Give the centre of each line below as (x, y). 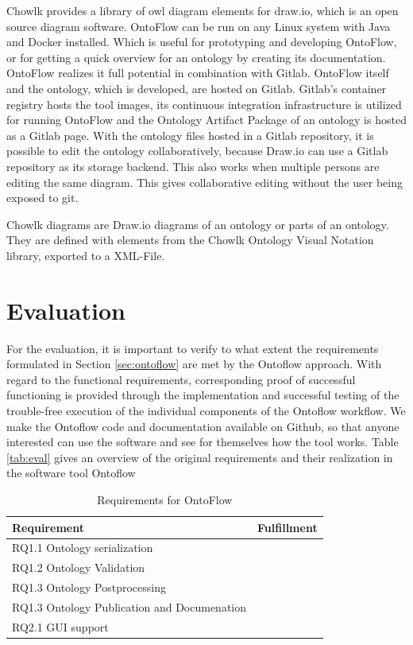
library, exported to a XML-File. (86, 255)
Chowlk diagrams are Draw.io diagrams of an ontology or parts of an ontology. (198, 224)
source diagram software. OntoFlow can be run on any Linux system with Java (199, 26)
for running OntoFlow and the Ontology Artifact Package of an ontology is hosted (206, 120)
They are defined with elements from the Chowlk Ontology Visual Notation (190, 240)
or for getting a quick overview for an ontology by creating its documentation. (196, 57)
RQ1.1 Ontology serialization (83, 548)
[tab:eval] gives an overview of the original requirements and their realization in (200, 457)
